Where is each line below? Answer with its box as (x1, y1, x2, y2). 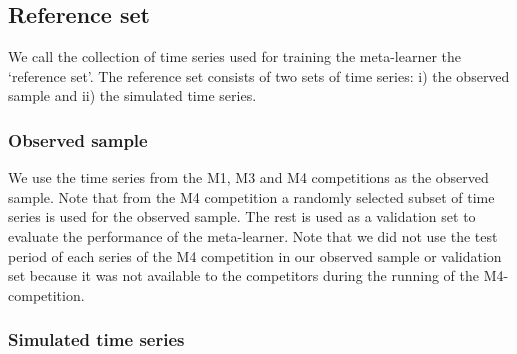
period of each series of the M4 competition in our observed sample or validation (8, 245, 502, 266)
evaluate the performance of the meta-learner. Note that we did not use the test (8, 225, 498, 246)
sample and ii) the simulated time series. (8, 85, 257, 106)
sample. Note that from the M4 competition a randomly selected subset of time (8, 186, 495, 207)
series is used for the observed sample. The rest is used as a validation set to (8, 206, 476, 227)
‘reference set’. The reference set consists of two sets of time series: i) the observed (8, 65, 510, 86)
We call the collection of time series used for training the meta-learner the (8, 46, 462, 67)
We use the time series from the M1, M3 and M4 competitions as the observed (8, 167, 489, 188)
